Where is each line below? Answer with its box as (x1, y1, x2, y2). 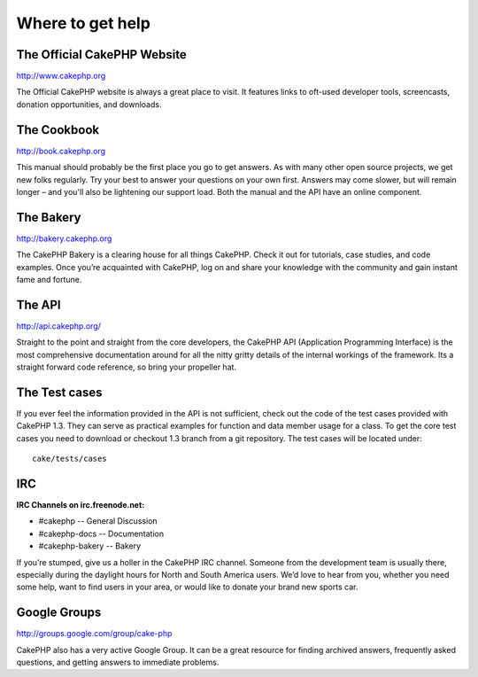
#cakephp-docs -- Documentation (38, 528, 164, 539)
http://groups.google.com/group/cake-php (16, 628, 173, 639)
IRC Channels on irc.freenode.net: (16, 500, 145, 510)
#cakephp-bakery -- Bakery (38, 541, 142, 551)
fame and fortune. (16, 275, 82, 284)
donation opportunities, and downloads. (16, 98, 162, 110)
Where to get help (16, 13, 150, 33)
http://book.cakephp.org (16, 145, 106, 156)
